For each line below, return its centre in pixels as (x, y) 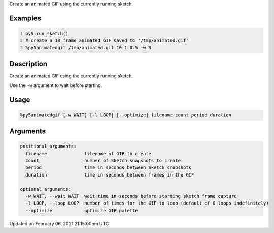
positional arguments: (48, 147)
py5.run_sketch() (47, 33)
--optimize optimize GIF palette (82, 210)
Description (28, 64)
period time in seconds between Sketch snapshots (109, 168)
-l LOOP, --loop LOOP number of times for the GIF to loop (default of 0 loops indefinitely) (147, 203)
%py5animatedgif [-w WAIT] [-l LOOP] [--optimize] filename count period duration (126, 115)
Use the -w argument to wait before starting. (56, 85)
